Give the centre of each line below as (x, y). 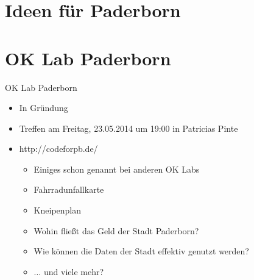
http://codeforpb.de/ (58, 149)
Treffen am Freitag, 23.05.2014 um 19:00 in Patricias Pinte (129, 128)
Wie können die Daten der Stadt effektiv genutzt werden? (141, 251)
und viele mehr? (74, 271)
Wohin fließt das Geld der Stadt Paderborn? (116, 230)
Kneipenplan (58, 210)
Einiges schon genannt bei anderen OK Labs (117, 169)
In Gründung (44, 108)
